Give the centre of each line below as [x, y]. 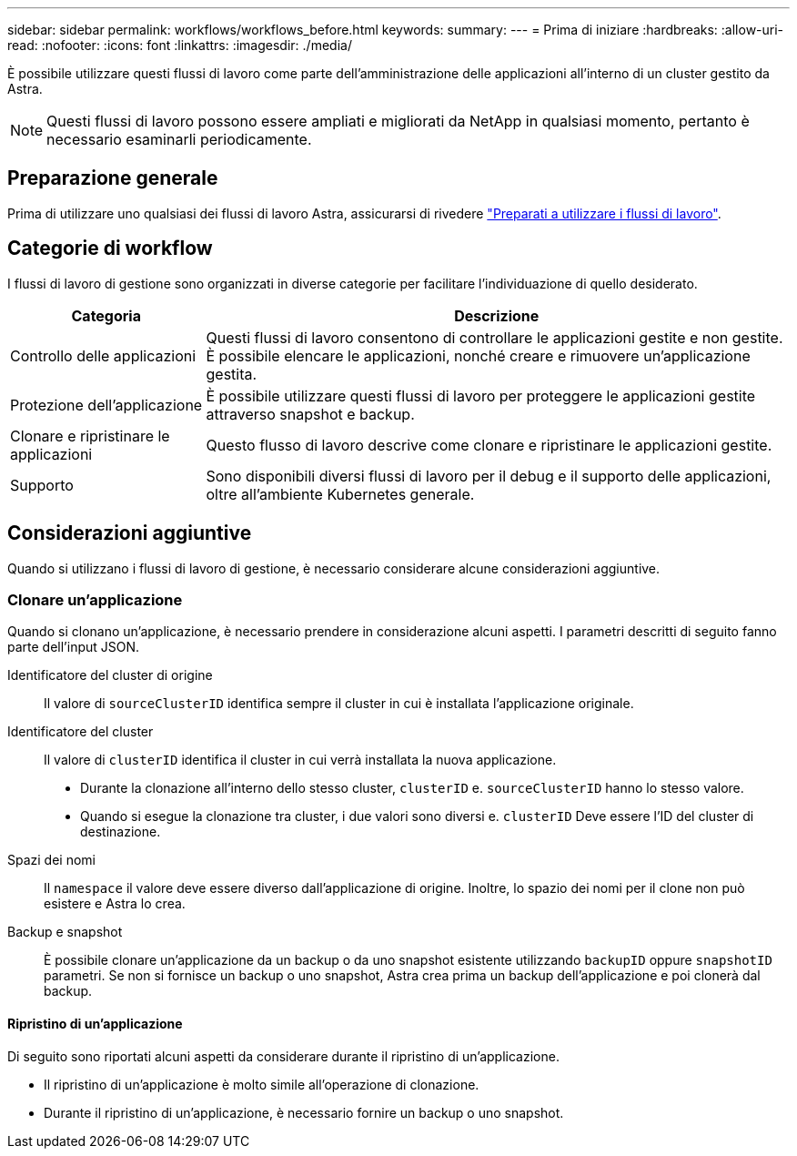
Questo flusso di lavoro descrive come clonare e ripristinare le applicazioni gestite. [489, 445]
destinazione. [121, 832]
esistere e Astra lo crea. [115, 904]
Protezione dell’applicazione [106, 405]
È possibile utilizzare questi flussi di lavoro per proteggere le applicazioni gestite [481, 395]
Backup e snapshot [65, 932]
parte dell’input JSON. [74, 647]
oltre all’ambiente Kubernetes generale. [340, 494]
